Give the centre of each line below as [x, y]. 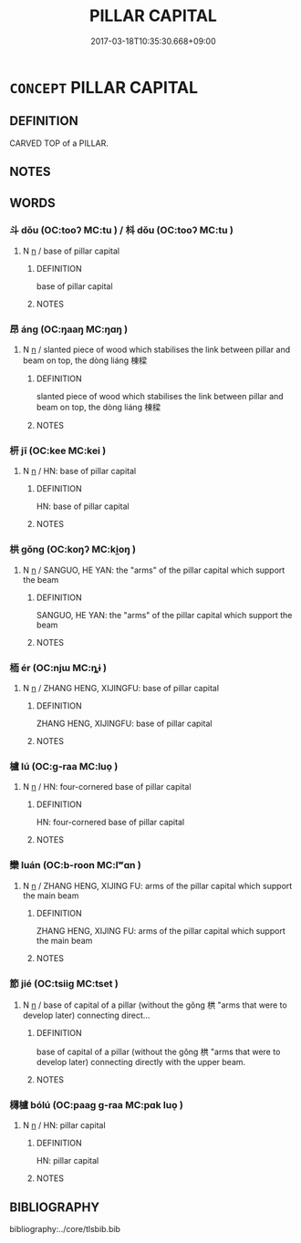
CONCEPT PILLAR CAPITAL [104, 87]
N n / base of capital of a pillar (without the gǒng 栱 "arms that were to [155, 1005]
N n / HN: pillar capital [64, 1125]
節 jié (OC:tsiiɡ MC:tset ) [64, 983]
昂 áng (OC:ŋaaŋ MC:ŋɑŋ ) [69, 329]
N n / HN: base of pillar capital [79, 471]
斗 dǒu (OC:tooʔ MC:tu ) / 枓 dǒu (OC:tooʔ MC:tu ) [122, 231]
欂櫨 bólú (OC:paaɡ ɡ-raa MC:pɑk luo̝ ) [97, 1104]
